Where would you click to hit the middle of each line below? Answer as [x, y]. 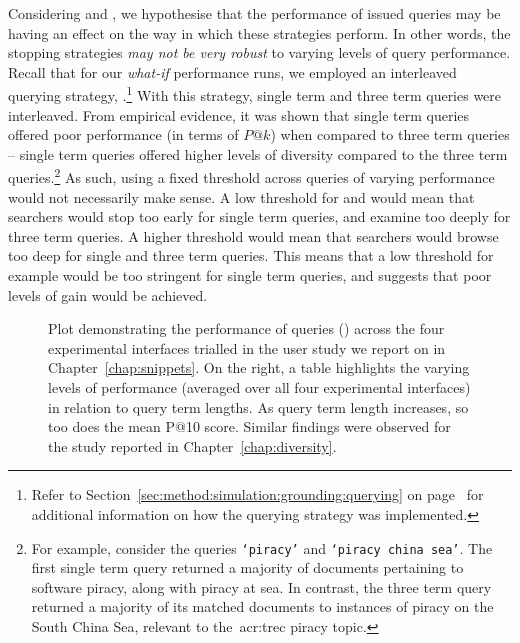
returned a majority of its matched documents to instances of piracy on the [262, 606]
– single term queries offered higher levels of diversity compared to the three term [258, 153]
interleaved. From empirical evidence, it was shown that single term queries [239, 114]
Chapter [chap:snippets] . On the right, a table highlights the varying [259, 367]
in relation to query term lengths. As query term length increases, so [258, 406]
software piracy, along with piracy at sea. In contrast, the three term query [261, 586]
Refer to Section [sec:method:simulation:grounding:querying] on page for [257, 494]
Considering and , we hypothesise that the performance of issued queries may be [254, 13]
